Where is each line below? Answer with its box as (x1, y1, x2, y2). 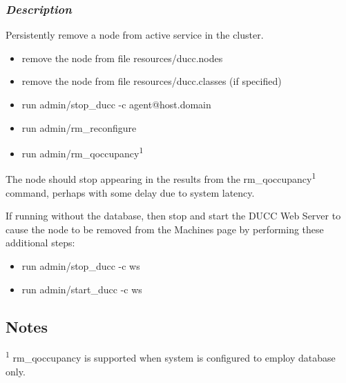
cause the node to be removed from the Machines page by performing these (6, 222, 324, 236)
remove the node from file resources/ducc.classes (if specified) (21, 74, 282, 88)
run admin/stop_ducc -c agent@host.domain (21, 97, 211, 111)
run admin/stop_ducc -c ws (21, 259, 140, 273)
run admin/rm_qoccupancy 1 (21, 144, 144, 160)
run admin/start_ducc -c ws (21, 282, 142, 296)
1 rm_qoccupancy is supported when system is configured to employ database (6, 348, 336, 365)
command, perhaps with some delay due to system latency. (6, 185, 255, 199)
